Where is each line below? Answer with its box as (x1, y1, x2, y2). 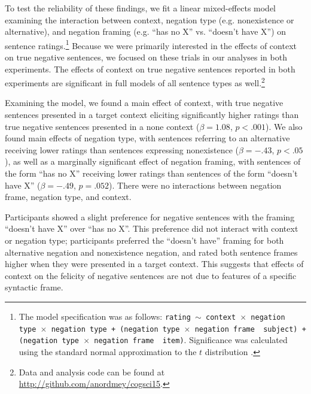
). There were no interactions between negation (109, 178, 282, 191)
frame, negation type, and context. (5, 190, 132, 203)
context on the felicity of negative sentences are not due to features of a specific (5, 269, 297, 281)
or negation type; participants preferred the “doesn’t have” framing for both (5, 234, 284, 246)
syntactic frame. (5, 281, 63, 293)
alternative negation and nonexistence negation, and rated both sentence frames (5, 246, 298, 258)
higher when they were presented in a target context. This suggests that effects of (5, 257, 304, 270)
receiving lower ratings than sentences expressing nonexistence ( (5, 143, 239, 156)
